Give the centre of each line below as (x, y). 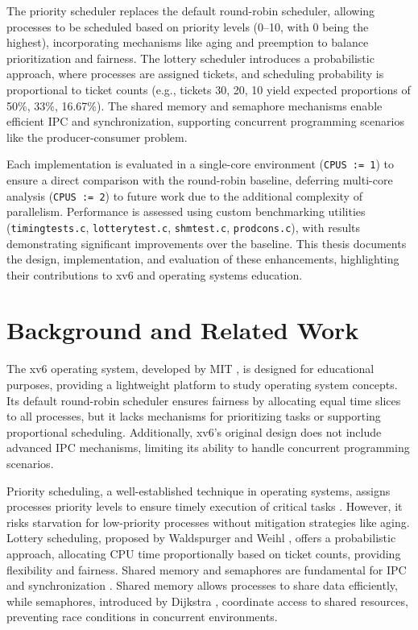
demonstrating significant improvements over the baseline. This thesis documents (207, 243)
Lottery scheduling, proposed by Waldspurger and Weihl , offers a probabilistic (201, 538)
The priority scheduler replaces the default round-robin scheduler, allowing (191, 10)
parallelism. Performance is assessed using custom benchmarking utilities (186, 211)
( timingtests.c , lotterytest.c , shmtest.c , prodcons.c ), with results (184, 227)
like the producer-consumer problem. (97, 137)
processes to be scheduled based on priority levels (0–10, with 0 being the (188, 26)
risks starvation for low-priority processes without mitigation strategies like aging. (208, 522)
